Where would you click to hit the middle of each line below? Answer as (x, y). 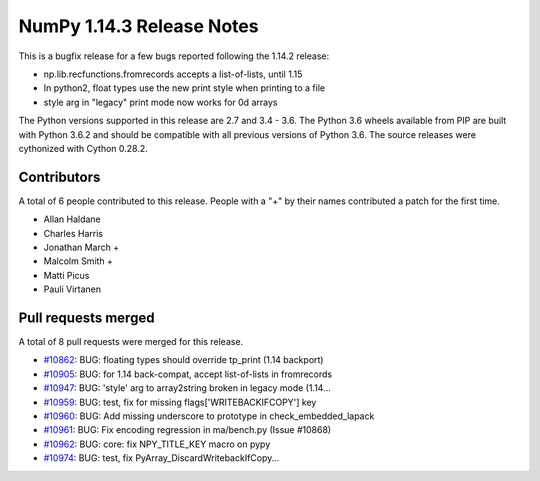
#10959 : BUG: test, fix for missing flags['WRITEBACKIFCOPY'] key (180, 402)
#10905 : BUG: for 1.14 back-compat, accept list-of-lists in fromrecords (188, 374)
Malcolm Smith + (78, 261)
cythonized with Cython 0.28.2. (83, 148)
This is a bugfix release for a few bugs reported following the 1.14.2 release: (174, 56)
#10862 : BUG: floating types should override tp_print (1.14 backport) (183, 360)
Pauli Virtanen (72, 289)
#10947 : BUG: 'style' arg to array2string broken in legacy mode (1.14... (187, 388)
